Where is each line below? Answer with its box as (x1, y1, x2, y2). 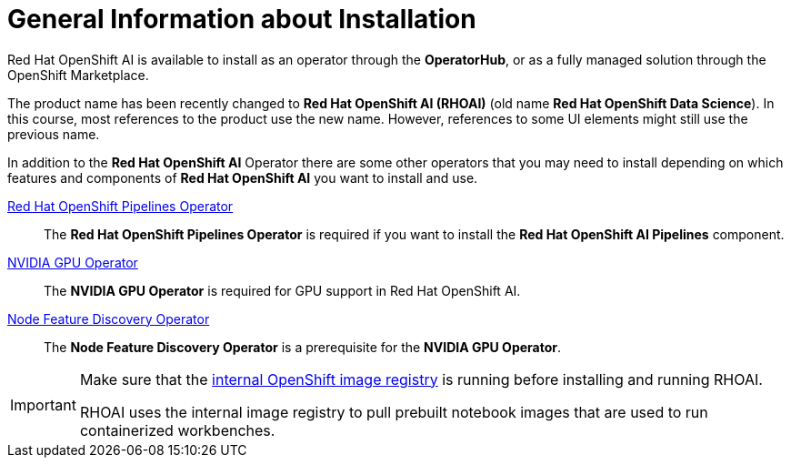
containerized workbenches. (79, 420, 275, 440)
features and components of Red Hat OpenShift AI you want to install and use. (7, 169, 478, 186)
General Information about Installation (7, 4, 476, 35)
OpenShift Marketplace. (7, 66, 149, 83)
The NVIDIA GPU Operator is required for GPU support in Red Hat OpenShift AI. (44, 282, 521, 298)
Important (10, 395, 76, 414)
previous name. (7, 126, 100, 142)
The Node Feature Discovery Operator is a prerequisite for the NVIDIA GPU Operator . (44, 339, 562, 355)
